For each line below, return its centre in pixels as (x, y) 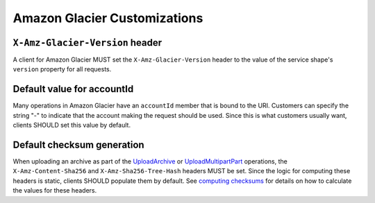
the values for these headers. (55, 191)
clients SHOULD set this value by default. (72, 125)
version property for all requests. (62, 69)
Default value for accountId (73, 89)
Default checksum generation (79, 144)
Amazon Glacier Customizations (108, 18)
